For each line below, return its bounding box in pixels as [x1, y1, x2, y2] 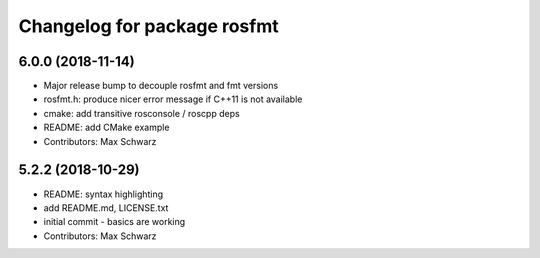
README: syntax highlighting [43, 188, 164, 200]
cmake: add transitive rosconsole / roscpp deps [43, 107, 240, 119]
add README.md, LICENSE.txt [43, 201, 169, 214]
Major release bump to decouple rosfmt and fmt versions [43, 80, 279, 92]
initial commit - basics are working [43, 216, 186, 228]
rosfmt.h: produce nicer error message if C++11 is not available [43, 93, 303, 105]
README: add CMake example [43, 121, 170, 134]
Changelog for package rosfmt [18, 15, 279, 37]
